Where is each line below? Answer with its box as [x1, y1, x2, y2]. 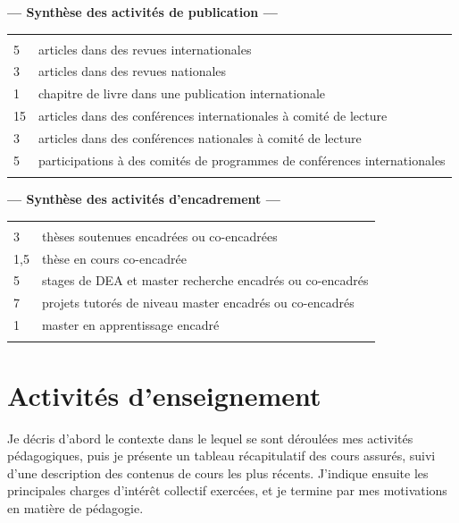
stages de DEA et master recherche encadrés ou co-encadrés [41, 271, 369, 290]
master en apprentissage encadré [41, 316, 220, 334]
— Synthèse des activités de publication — [7, 3, 278, 21]
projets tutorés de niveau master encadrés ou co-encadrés [41, 293, 355, 312]
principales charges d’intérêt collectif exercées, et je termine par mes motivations [7, 481, 447, 500]
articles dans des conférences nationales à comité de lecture [38, 128, 362, 147]
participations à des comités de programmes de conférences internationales [38, 150, 446, 169]
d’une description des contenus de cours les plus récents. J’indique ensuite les [7, 463, 429, 482]
